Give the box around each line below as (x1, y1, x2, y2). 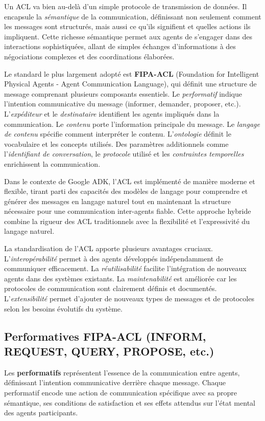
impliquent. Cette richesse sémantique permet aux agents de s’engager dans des (4, 31, 252, 41)
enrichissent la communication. (4, 158, 101, 169)
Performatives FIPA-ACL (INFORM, (4, 328, 206, 344)
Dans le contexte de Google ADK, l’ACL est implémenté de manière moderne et (4, 175, 255, 186)
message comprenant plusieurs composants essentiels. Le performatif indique (4, 88, 242, 99)
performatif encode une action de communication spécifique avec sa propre (4, 387, 237, 397)
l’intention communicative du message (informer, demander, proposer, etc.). (4, 98, 241, 109)
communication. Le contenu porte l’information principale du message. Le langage (4, 118, 260, 129)
